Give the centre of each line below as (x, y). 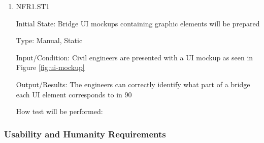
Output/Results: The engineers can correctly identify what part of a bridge (133, 84)
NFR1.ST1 (33, 6)
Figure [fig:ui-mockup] (50, 67)
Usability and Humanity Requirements (85, 134)
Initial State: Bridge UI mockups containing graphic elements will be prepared (138, 23)
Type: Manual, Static (49, 40)
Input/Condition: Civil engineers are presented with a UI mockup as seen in (135, 57)
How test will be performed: (59, 111)
